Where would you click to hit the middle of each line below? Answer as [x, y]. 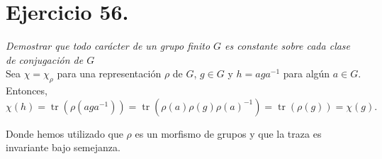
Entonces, [27, 91]
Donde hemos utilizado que [64, 133]
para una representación [109, 73]
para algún [307, 73]
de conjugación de [45, 59]
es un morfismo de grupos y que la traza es [228, 133]
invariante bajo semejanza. [63, 147]
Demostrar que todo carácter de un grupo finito [108, 46]
